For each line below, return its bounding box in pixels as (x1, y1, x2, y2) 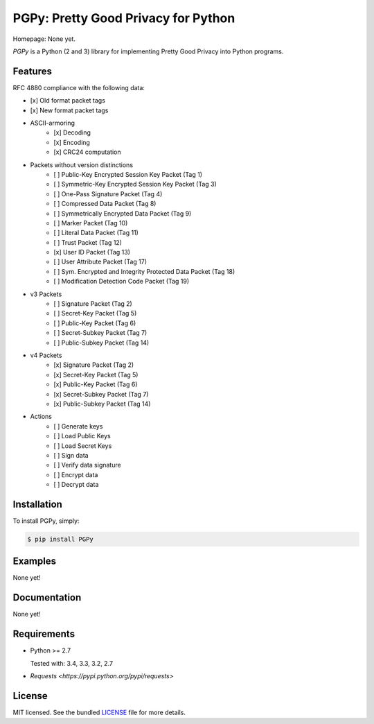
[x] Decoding (53, 128, 91, 137)
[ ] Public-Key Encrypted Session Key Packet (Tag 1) (53, 170, 202, 178)
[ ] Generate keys (53, 422, 103, 430)
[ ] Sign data (53, 451, 89, 459)
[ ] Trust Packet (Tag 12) (53, 238, 123, 246)
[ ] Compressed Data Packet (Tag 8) (53, 200, 157, 208)
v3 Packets (30, 290, 62, 298)
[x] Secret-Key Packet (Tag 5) (53, 370, 139, 379)
